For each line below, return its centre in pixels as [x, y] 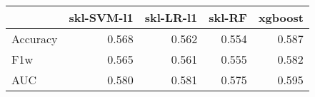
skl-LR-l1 [171, 17]
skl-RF [228, 17]
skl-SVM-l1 [101, 17]
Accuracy [35, 39]
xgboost [281, 17]
